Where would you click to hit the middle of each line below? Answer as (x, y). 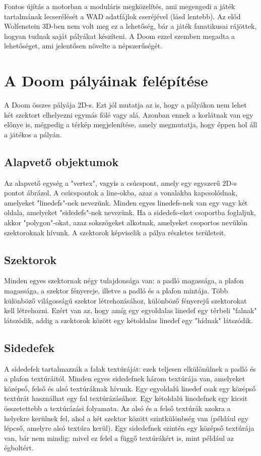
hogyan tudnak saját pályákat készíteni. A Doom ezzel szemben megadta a (120, 36)
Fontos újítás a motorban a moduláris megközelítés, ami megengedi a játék (120, 6)
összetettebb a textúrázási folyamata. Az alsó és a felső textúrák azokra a (117, 408)
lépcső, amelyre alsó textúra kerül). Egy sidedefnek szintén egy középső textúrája (129, 428)
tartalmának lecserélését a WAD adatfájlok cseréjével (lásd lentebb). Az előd (122, 16)
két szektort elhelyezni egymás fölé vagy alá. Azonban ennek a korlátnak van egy (129, 114)
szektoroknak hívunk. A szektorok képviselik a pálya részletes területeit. (115, 232)
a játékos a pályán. (33, 134)
